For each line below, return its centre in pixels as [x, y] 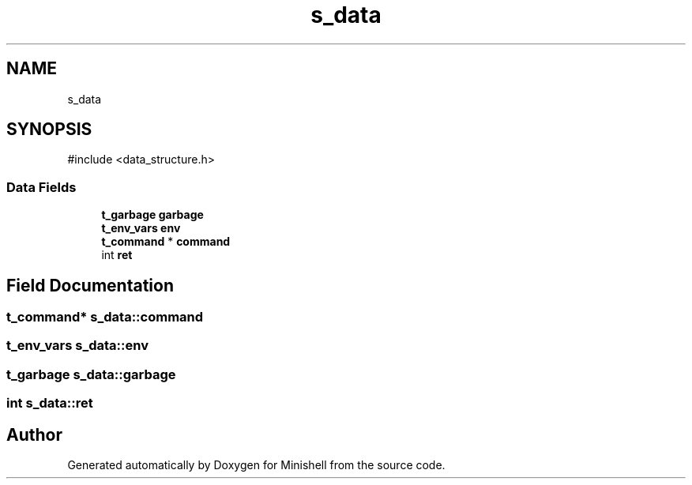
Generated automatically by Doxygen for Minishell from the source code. [256, 465]
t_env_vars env [141, 228]
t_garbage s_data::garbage [91, 374]
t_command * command [166, 242]
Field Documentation [90, 285]
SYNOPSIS [49, 130]
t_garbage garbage [152, 215]
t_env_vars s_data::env [77, 346]
